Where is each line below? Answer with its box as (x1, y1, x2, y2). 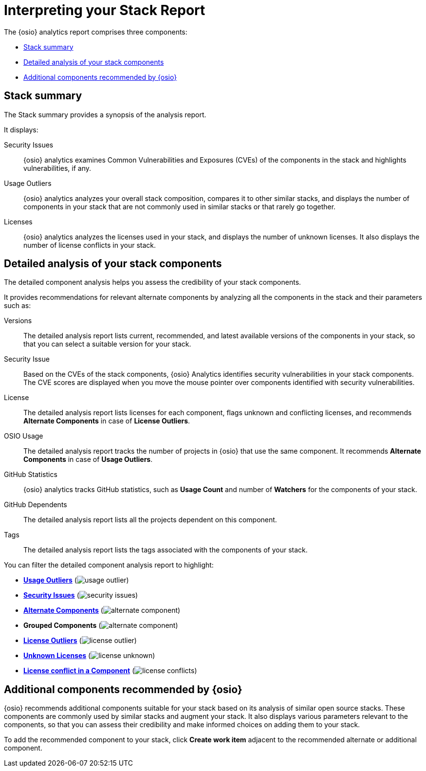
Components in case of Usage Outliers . (23, 455, 153, 464)
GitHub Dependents (4, 500, 67, 509)
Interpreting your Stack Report (4, 2, 205, 18)
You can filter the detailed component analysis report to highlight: (4, 561, 214, 569)
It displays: (4, 125, 38, 134)
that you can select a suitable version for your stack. (23, 340, 191, 349)
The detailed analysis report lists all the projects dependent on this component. (23, 515, 277, 524)
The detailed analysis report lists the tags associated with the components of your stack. (23, 546, 308, 554)
